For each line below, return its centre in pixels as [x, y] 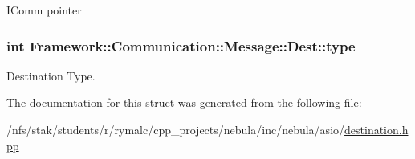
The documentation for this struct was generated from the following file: [184, 102]
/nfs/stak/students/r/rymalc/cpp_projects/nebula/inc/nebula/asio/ [176, 129]
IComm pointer [44, 10]
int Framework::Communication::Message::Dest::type [181, 45]
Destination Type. [51, 75]
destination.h [376, 129]
